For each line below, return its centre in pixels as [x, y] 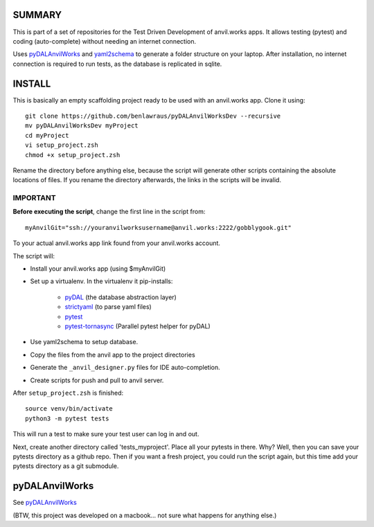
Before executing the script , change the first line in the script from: [109, 212]
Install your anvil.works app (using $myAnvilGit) [98, 269]
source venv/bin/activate [69, 409]
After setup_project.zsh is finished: [68, 393]
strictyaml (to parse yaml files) [108, 307]
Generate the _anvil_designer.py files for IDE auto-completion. [125, 368]
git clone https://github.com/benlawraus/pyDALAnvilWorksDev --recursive [153, 116]
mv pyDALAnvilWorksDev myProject [82, 126]
